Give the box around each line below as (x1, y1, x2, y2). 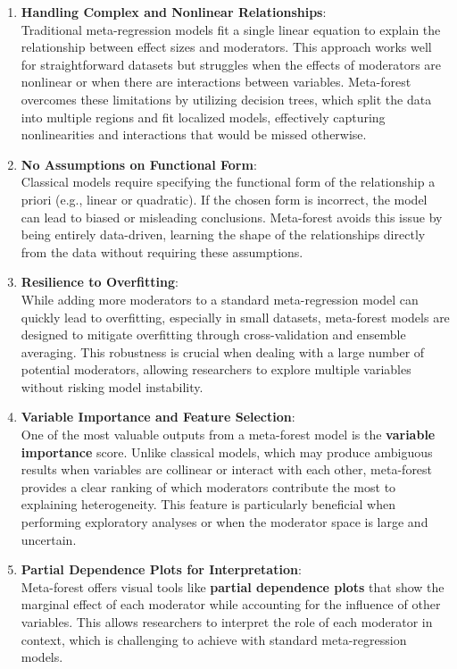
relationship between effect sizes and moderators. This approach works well (21, 38, 432, 56)
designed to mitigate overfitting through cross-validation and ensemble (21, 325, 406, 344)
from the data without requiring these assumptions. (21, 242, 303, 261)
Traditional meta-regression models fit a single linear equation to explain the (21, 20, 441, 38)
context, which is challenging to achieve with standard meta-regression (21, 630, 407, 648)
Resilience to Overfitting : (21, 272, 179, 291)
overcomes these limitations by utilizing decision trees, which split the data (21, 89, 432, 108)
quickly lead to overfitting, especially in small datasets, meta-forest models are (21, 307, 450, 326)
